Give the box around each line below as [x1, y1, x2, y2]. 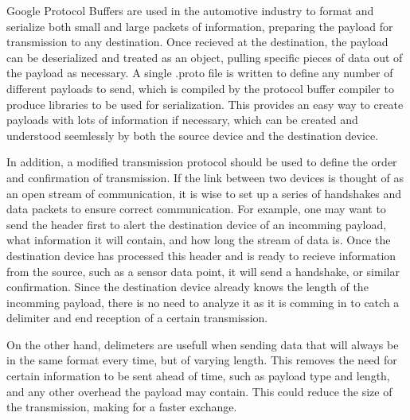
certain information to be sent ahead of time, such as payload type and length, [6, 367, 390, 384]
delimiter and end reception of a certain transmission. [6, 309, 268, 326]
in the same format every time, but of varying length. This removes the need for [6, 352, 397, 368]
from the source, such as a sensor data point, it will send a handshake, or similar [6, 262, 400, 279]
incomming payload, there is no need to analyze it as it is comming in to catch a [6, 294, 400, 310]
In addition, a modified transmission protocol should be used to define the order [6, 154, 397, 170]
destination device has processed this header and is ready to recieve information [6, 247, 396, 263]
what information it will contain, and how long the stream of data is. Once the [6, 231, 391, 248]
